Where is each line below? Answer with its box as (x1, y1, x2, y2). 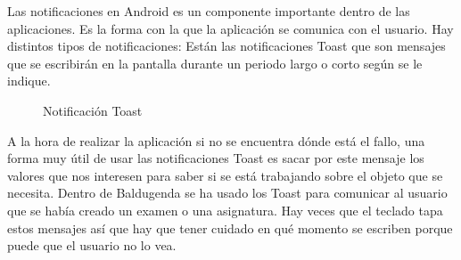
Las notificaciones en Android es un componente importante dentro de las (7, 2, 410, 20)
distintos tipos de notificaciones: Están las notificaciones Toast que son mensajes (7, 37, 446, 55)
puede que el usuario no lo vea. (7, 236, 177, 255)
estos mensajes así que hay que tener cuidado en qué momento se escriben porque (7, 218, 453, 237)
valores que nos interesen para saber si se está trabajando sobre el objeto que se (7, 166, 443, 184)
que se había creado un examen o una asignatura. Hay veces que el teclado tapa (7, 200, 443, 219)
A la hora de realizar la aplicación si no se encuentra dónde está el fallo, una (7, 131, 425, 150)
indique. (7, 71, 51, 90)
